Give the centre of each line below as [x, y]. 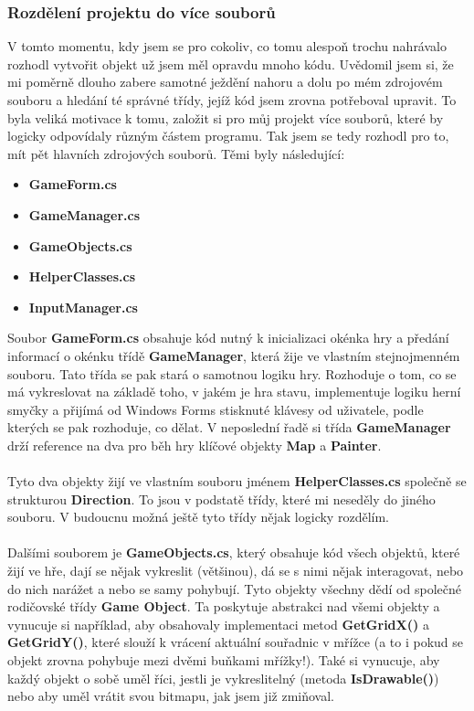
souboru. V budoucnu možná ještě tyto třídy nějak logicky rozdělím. [198, 517]
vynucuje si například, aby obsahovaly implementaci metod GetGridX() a [218, 624]
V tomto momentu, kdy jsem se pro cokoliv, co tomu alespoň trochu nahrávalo [227, 46]
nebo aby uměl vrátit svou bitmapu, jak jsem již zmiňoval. [171, 696]
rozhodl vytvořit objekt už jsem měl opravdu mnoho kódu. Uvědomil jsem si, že [231, 64]
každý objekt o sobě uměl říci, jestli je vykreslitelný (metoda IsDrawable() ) [223, 678]
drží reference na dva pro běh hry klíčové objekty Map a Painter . [195, 445]
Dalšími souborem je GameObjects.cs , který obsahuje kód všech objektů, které [234, 552]
